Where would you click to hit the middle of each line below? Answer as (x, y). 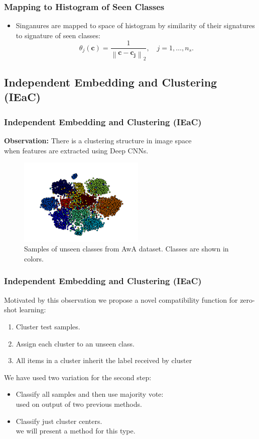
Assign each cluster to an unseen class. (75, 343)
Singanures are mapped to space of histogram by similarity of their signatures (135, 25)
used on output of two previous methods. (79, 404)
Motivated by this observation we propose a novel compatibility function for (121, 299)
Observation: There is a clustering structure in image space (98, 140)
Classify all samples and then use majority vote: (90, 394)
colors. (34, 258)
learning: (33, 310)
